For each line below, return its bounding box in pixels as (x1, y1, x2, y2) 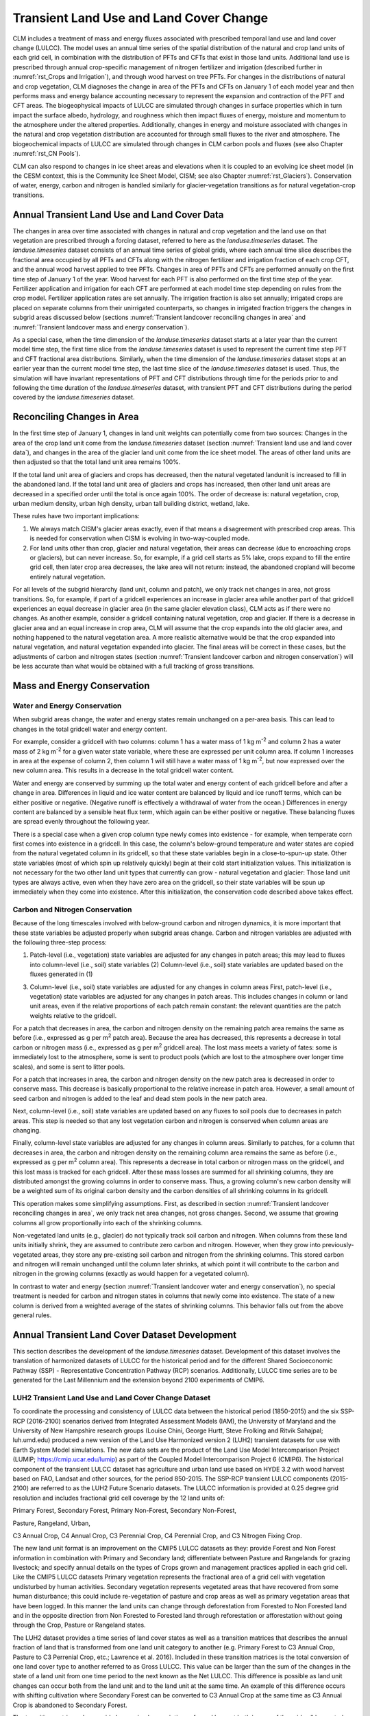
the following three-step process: (12, 938, 107, 947)
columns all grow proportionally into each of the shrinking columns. (12, 1218, 203, 1227)
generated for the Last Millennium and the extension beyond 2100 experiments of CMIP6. (12, 1376, 265, 1384)
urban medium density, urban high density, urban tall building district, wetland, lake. (12, 499, 250, 507)
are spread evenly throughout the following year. (12, 818, 150, 826)
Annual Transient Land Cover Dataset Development (12, 1329, 236, 1341)
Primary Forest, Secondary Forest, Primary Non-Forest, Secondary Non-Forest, (12, 1507, 236, 1515)
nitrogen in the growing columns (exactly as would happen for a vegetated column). (12, 1270, 249, 1278)
